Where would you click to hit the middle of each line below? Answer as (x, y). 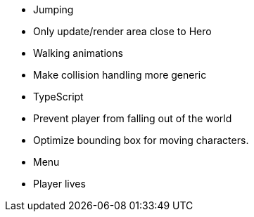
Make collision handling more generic (120, 75)
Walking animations (78, 53)
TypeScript (58, 97)
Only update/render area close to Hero (122, 31)
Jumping (53, 9)
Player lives (59, 184)
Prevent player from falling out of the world (133, 118)
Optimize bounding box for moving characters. (141, 140)
